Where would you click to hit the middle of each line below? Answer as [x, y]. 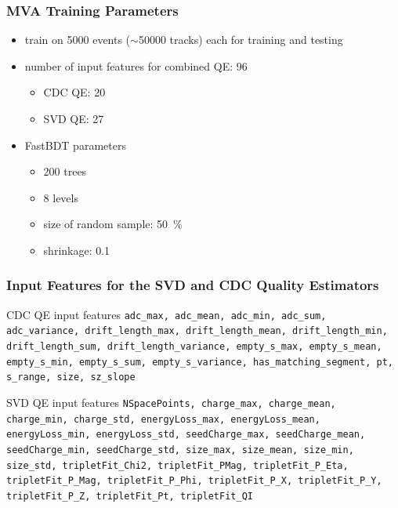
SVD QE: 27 [74, 118]
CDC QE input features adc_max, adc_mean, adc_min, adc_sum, [166, 314]
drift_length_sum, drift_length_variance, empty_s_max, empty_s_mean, [194, 347]
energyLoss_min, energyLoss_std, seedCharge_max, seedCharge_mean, [186, 435]
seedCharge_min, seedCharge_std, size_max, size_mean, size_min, [180, 450]
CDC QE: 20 [74, 92]
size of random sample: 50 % [113, 224]
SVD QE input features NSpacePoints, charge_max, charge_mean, [171, 403]
